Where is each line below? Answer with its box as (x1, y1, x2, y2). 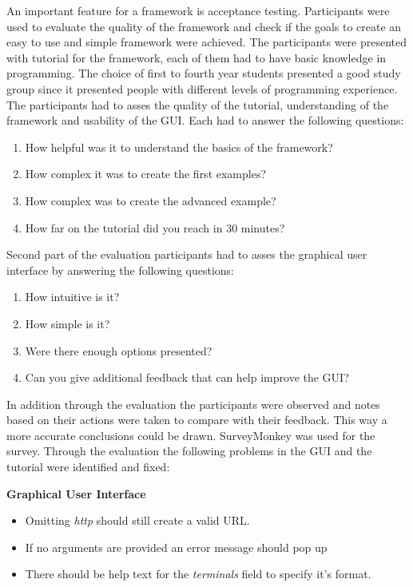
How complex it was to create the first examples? (25, 165, 267, 182)
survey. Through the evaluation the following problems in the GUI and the (6, 442, 372, 459)
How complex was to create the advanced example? (25, 192, 276, 208)
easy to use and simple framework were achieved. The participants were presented (6, 34, 407, 50)
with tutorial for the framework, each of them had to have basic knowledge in (6, 49, 387, 65)
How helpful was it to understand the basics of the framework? (25, 138, 333, 155)
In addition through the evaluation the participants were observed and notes (6, 395, 380, 412)
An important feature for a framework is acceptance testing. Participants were (6, 2, 390, 18)
